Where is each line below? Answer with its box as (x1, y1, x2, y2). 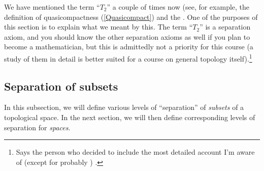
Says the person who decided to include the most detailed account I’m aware (16, 147, 255, 157)
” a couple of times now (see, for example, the (107, 2, 250, 12)
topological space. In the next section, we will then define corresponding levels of (4, 112, 255, 123)
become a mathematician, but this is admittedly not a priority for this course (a (4, 41, 253, 52)
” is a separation (200, 21, 251, 32)
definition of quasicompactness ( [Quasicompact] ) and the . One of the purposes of (4, 11, 258, 22)
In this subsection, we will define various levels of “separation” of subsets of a (4, 102, 244, 112)
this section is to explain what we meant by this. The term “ (4, 21, 193, 32)
